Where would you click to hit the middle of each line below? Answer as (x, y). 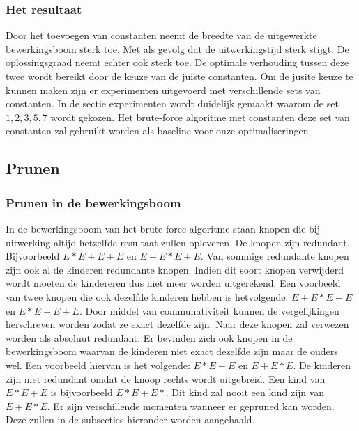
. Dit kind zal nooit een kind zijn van (245, 392)
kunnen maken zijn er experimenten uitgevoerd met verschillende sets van (163, 89)
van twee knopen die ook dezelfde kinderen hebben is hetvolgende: (147, 296)
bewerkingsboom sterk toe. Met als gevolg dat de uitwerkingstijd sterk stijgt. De (177, 48)
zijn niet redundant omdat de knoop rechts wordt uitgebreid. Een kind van (166, 378)
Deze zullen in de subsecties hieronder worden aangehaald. (130, 420)
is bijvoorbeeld (82, 392)
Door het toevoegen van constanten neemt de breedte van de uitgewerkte (161, 35)
